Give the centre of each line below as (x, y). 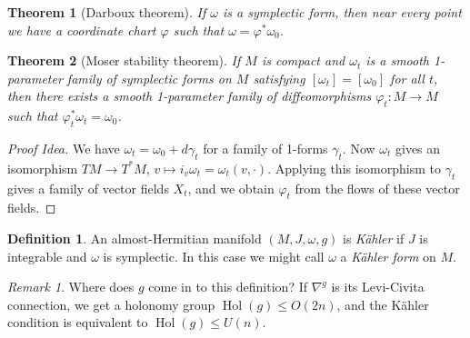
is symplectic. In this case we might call (214, 256)
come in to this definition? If (228, 287)
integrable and (47, 256)
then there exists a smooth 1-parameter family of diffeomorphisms (190, 96)
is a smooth (398, 60)
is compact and (303, 60)
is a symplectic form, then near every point (342, 12)
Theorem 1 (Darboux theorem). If (107, 12)
